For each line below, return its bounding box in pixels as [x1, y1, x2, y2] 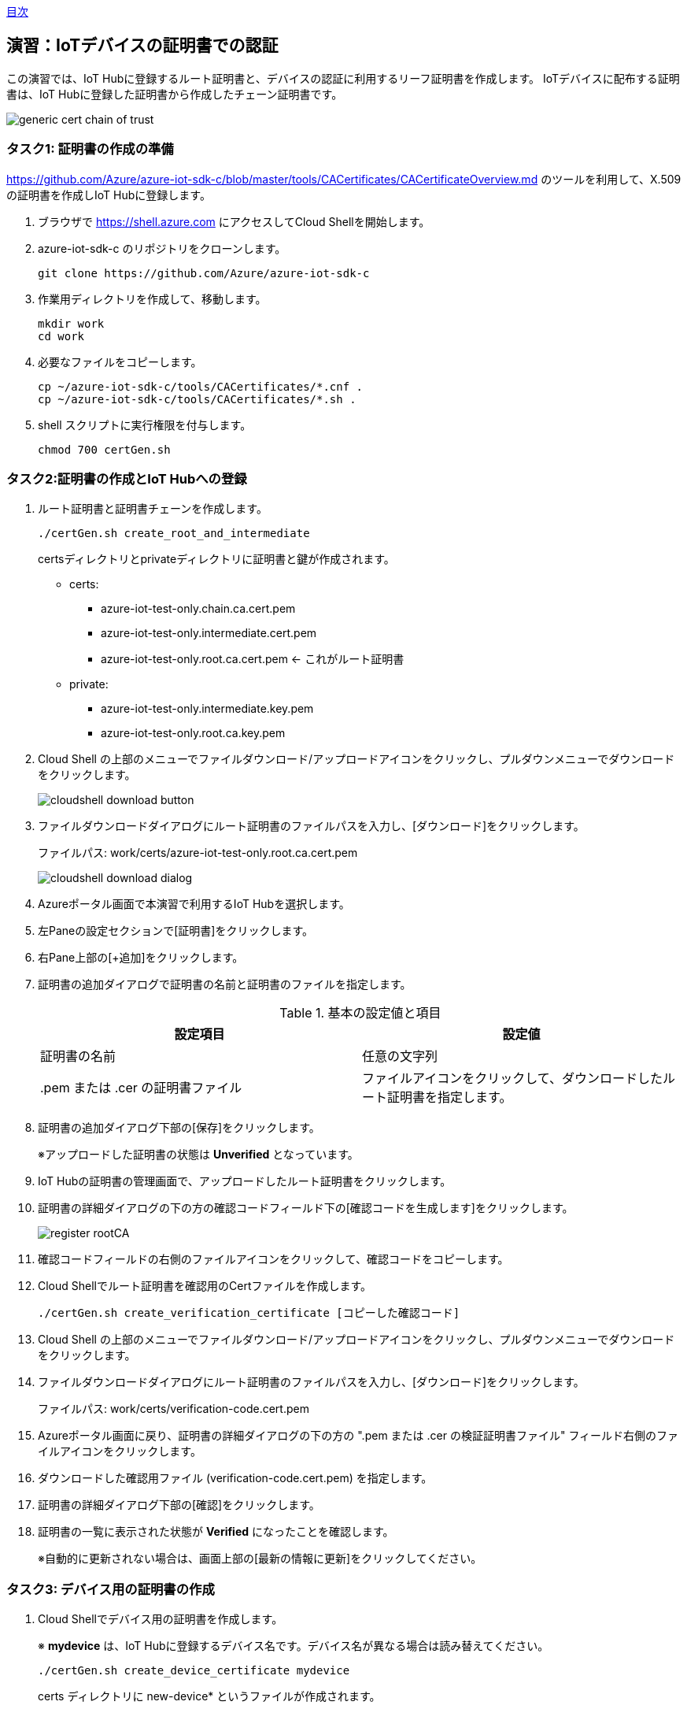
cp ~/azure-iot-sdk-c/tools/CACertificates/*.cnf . [38, 380, 364, 393]
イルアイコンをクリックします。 [38, 1444, 201, 1459]
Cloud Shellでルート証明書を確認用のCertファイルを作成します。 [38, 1279, 372, 1293]
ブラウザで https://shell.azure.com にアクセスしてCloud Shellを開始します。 [38, 214, 430, 228]
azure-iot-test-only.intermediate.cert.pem [101, 626, 317, 640]
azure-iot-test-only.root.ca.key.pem [101, 726, 286, 740]
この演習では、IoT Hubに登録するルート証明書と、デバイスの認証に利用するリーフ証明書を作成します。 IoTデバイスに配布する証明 [6, 71, 680, 85]
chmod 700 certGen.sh [38, 443, 171, 456]
